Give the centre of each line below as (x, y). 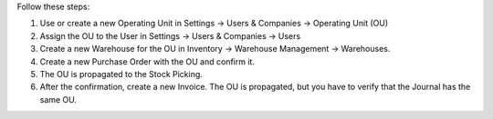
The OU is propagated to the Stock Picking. (121, 74)
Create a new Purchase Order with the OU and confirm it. (147, 61)
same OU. (58, 99)
